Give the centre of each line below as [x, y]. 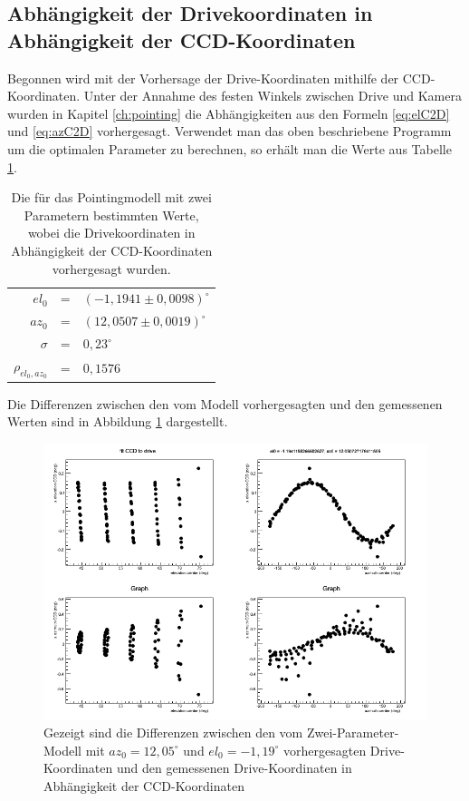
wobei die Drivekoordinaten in [111, 233]
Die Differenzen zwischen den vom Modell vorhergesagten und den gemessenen [225, 403]
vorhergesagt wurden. [111, 268]
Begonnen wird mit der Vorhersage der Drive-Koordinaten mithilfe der [203, 78]
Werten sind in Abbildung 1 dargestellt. [118, 421]
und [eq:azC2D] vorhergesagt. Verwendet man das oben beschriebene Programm [230, 131]
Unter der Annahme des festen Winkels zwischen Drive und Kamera [273, 96]
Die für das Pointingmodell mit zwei [111, 197]
